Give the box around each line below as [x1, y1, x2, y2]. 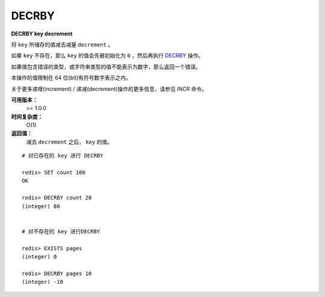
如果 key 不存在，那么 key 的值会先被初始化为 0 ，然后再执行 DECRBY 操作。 [11, 52, 204, 60]
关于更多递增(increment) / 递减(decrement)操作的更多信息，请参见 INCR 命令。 [11, 85, 208, 93]
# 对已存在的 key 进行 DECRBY [22, 152, 104, 159]
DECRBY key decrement [11, 30, 73, 37]
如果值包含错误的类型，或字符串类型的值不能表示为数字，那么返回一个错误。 [11, 63, 201, 70]
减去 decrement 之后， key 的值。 [26, 138, 113, 145]
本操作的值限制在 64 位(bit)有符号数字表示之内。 [11, 74, 132, 81]
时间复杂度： [11, 113, 43, 120]
